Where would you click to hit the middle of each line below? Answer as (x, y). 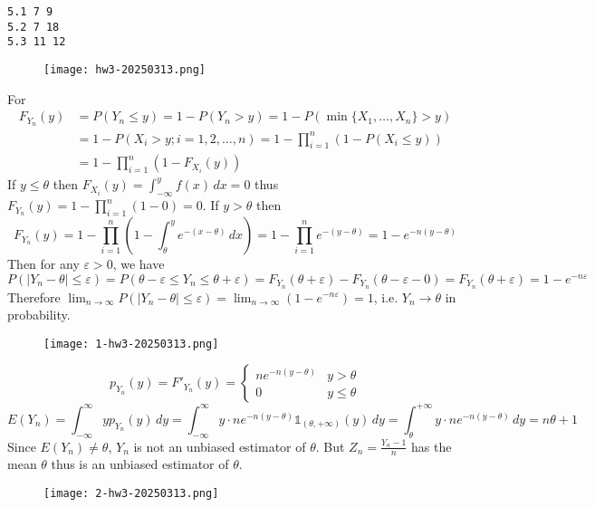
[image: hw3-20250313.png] (125, 69)
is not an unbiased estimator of (220, 446)
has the (432, 446)
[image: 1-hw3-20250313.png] (131, 344)
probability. (39, 315)
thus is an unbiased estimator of (140, 464)
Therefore (34, 297)
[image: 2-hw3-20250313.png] (131, 494)
